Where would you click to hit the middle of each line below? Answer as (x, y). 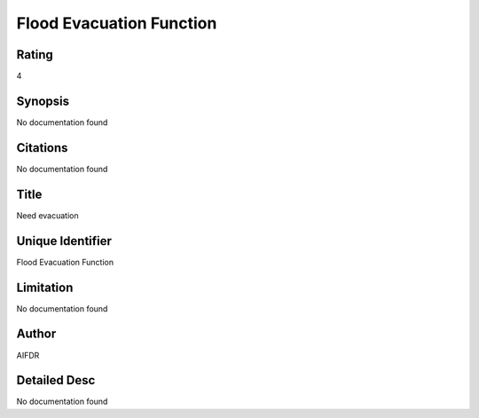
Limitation (45, 287)
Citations (42, 148)
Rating (35, 55)
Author (36, 334)
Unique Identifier (64, 241)
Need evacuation (47, 215)
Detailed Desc (56, 380)
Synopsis (43, 101)
